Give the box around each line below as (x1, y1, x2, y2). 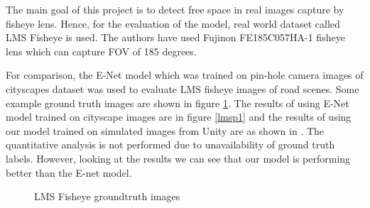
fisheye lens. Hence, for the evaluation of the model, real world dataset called (6, 16, 340, 31)
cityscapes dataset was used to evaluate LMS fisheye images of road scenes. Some (6, 81, 359, 96)
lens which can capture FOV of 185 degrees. (6, 43, 197, 58)
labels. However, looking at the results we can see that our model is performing (6, 150, 351, 165)
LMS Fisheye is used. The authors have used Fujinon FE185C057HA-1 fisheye (6, 30, 345, 45)
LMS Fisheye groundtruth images (34, 189, 180, 204)
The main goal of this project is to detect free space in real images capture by (6, 2, 344, 16)
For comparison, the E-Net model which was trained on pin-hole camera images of (6, 67, 364, 82)
